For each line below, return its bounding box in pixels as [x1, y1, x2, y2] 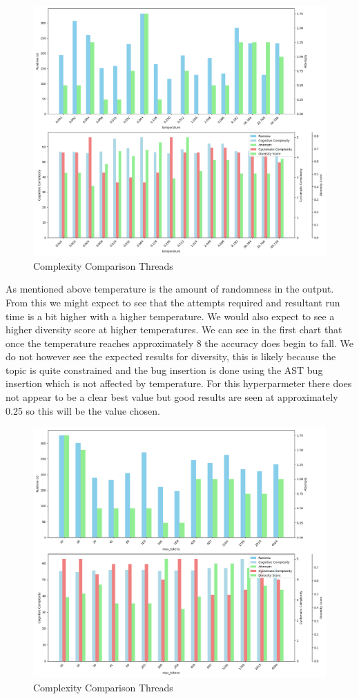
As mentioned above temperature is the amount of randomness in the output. [6, 282, 334, 296]
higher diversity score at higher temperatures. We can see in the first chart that [6, 322, 342, 337]
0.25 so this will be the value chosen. [6, 403, 160, 417]
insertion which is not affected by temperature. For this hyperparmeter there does [6, 376, 352, 391]
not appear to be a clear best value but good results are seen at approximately [6, 390, 338, 404]
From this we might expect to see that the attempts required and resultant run [6, 295, 340, 309]
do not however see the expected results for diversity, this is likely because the [6, 349, 336, 364]
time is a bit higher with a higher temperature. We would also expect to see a [6, 308, 335, 323]
